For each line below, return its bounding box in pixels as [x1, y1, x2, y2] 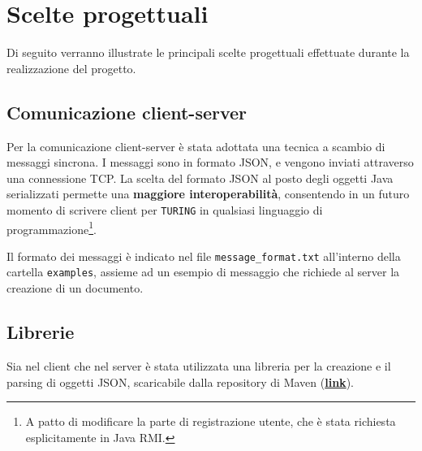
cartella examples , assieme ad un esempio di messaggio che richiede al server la [6, 263, 400, 280]
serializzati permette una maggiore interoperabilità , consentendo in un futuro [6, 185, 410, 202]
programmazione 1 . [6, 218, 97, 237]
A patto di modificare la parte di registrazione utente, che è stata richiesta [25, 413, 396, 430]
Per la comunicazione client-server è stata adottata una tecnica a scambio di [6, 137, 385, 154]
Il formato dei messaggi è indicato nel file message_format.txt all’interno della [6, 247, 401, 264]
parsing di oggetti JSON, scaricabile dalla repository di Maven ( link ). [6, 373, 354, 390]
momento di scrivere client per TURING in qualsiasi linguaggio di [6, 201, 323, 218]
